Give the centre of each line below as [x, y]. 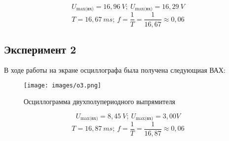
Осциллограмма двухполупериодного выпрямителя [99, 101]
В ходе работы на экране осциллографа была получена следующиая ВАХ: [115, 70]
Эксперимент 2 [40, 49]
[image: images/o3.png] [63, 86]
